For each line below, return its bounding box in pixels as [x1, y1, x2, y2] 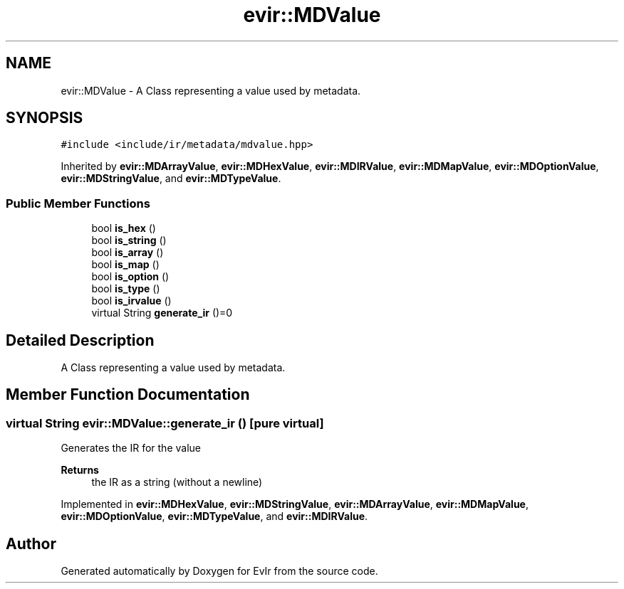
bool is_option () [91, 270, 170, 283]
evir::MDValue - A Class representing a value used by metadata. [61, 84, 361, 97]
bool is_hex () [91, 222, 156, 235]
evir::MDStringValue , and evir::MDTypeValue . [61, 172, 281, 185]
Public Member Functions [6, 196, 150, 211]
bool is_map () [91, 258, 160, 271]
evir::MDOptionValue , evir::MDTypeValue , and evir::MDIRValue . [61, 510, 368, 523]
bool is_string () [91, 234, 167, 247]
